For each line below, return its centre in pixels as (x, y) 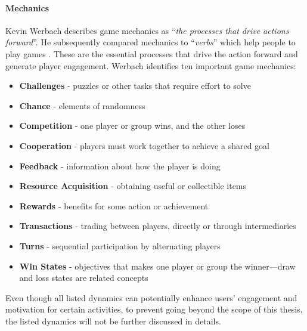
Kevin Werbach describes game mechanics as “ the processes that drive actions (147, 30)
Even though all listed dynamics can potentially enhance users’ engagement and (151, 297)
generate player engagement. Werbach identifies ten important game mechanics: (151, 65)
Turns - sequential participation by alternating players (120, 245)
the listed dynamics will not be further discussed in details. (113, 321)
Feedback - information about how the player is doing (120, 165)
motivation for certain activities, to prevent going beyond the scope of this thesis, (154, 309)
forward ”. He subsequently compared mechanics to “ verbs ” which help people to (151, 42)
